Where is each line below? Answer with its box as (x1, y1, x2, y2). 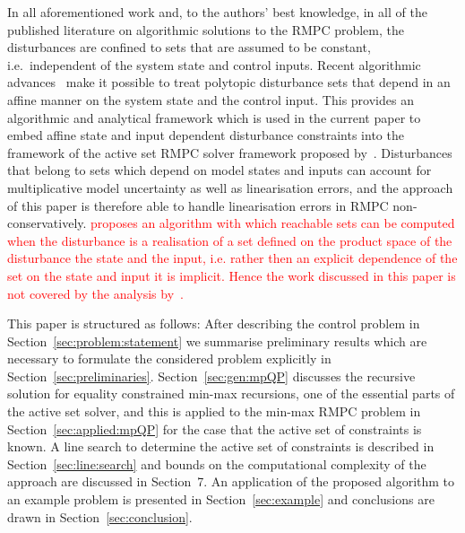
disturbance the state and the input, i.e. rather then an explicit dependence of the (7, 249, 458, 267)
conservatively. (7, 214, 87, 232)
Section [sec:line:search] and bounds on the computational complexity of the (7, 454, 426, 473)
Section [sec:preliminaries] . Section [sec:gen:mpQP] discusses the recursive (7, 366, 416, 385)
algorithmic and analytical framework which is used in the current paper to (7, 108, 421, 127)
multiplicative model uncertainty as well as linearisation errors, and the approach (7, 178, 453, 197)
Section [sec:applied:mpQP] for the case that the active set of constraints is (7, 419, 422, 438)
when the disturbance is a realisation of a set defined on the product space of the (7, 231, 452, 249)
